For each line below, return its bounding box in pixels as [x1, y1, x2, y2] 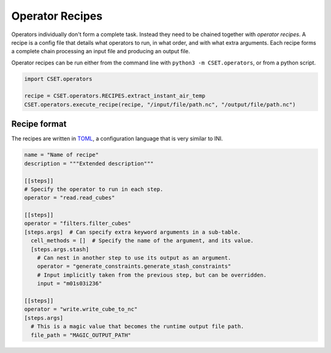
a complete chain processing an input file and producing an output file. [11, 48, 190, 55]
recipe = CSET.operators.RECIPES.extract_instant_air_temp [24, 93, 205, 99]
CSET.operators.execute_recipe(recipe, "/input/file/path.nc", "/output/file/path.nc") [24, 101, 296, 108]
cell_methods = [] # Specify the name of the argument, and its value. [31, 237, 254, 245]
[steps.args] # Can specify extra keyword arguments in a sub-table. [24, 229, 242, 235]
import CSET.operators [24, 75, 93, 82]
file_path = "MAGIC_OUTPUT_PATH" [31, 332, 131, 338]
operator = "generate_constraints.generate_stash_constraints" [37, 263, 232, 270]
